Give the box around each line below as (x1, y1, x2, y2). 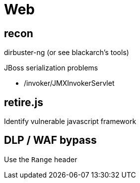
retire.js (4, 96, 43, 109)
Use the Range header (4, 155, 77, 164)
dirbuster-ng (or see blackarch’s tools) (4, 48, 129, 57)
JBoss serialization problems (4, 63, 98, 72)
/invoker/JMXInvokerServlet (24, 79, 115, 88)
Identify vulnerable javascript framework (4, 117, 137, 126)
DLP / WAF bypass (4, 134, 97, 147)
